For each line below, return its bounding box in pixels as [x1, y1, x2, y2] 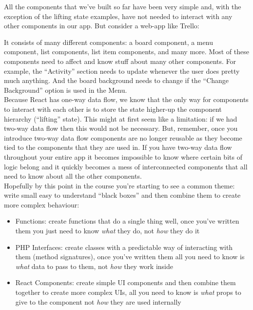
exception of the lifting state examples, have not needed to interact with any [4, 11, 233, 21]
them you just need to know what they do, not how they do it [15, 226, 200, 236]
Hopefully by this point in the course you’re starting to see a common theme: [4, 180, 235, 190]
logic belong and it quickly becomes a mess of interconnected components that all [4, 161, 248, 171]
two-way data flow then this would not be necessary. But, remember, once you [4, 123, 238, 133]
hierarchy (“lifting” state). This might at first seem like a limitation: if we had [4, 113, 237, 124]
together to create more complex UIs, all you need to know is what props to [15, 287, 241, 297]
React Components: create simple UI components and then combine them [15, 277, 236, 288]
